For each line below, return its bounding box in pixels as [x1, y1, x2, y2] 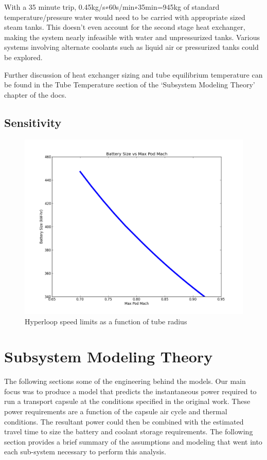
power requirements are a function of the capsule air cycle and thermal [4, 406, 227, 416]
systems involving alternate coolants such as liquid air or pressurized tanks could [4, 42, 259, 52]
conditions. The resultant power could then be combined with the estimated [4, 416, 244, 427]
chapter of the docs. [4, 89, 67, 100]
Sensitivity [4, 114, 62, 130]
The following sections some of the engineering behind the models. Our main [4, 376, 246, 387]
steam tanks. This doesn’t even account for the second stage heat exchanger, [4, 22, 245, 32]
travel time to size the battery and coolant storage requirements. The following [4, 426, 253, 437]
